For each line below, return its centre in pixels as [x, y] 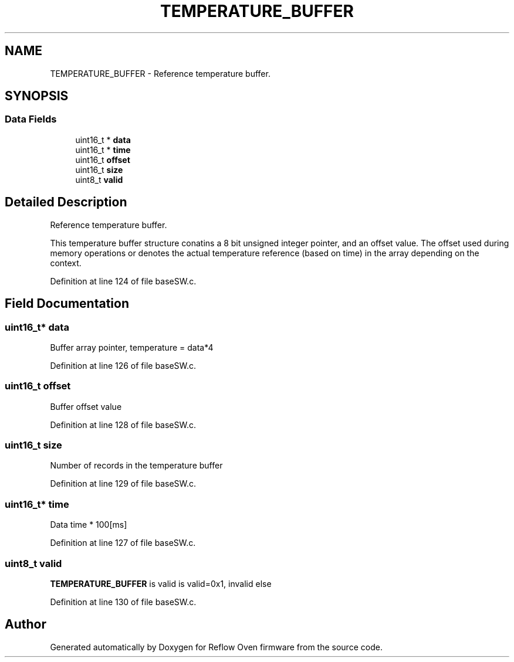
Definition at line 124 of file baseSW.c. [123, 281]
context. [66, 263]
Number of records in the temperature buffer [136, 466]
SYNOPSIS [37, 96]
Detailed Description [66, 202]
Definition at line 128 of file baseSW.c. [123, 425]
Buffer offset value [86, 406]
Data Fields [31, 119]
